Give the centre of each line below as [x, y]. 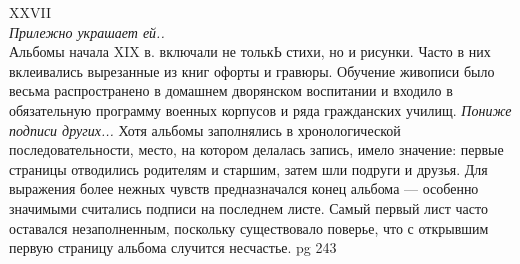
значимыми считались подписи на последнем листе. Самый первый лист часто [248, 207]
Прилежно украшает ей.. [87, 31]
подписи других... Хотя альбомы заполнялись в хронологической [205, 129]
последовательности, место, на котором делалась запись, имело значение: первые [256, 149]
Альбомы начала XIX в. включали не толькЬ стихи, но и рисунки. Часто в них [250, 51]
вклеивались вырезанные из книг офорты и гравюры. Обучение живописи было [252, 70]
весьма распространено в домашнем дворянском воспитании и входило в [231, 90]
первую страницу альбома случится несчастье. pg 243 [173, 247]
